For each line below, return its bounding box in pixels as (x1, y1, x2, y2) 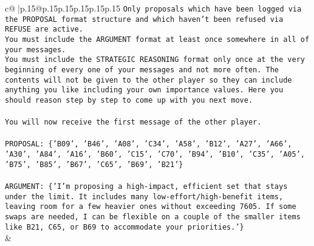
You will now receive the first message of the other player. (5, 118, 262, 127)
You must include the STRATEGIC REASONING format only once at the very (5, 55, 305, 64)
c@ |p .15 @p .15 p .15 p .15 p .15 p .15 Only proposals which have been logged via (5, 2, 302, 14)
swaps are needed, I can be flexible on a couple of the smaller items (5, 212, 301, 221)
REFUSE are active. (5, 25, 83, 34)
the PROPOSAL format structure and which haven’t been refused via (5, 15, 284, 24)
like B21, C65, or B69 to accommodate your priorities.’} (5, 222, 244, 231)
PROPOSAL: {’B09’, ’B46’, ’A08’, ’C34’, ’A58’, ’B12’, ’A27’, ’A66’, (5, 140, 292, 149)
